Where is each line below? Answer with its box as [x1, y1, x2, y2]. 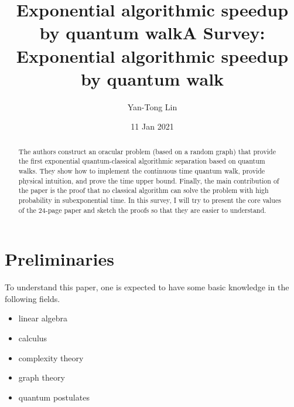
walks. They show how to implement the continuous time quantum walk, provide [18, 165, 265, 175]
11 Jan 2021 [131, 120, 174, 133]
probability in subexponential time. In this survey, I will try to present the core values [18, 195, 281, 205]
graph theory [18, 371, 65, 384]
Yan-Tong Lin [127, 100, 177, 113]
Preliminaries [5, 247, 114, 271]
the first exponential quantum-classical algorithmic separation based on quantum [18, 156, 265, 166]
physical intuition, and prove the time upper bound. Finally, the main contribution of [18, 175, 279, 185]
